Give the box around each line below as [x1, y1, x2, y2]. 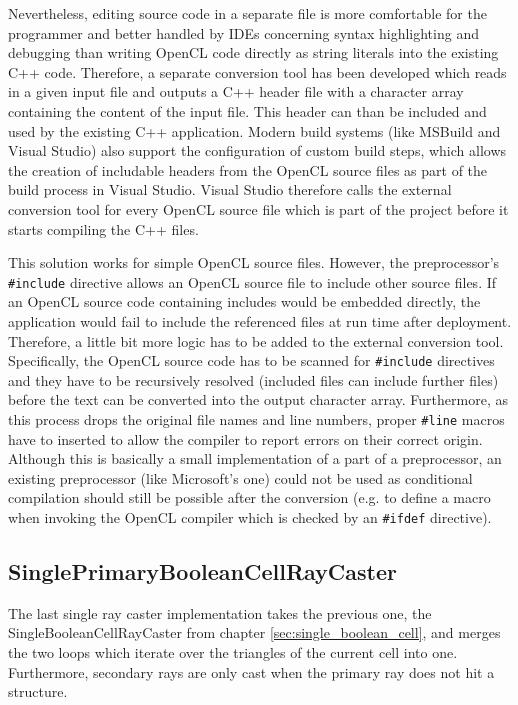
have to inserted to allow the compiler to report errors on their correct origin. [8, 428, 483, 449]
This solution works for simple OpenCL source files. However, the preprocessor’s [8, 252, 500, 273]
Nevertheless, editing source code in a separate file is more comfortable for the [8, 3, 487, 23]
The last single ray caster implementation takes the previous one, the [8, 602, 432, 623]
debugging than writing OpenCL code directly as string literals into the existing [8, 42, 499, 63]
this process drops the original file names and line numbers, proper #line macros [8, 409, 505, 429]
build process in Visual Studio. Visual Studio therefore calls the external [8, 179, 452, 200]
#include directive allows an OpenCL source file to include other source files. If [8, 271, 497, 292]
